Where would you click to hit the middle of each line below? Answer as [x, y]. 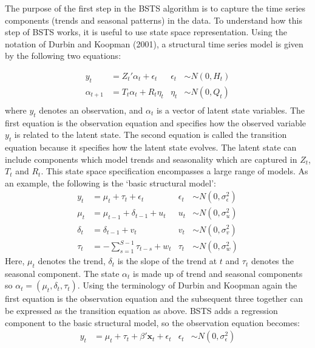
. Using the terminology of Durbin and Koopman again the [187, 285]
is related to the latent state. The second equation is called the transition [151, 135]
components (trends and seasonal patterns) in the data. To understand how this [154, 20]
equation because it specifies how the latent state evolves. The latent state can [151, 147]
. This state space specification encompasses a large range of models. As [174, 171]
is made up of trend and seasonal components [218, 273]
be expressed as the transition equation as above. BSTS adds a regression [141, 311]
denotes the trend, [72, 261]
